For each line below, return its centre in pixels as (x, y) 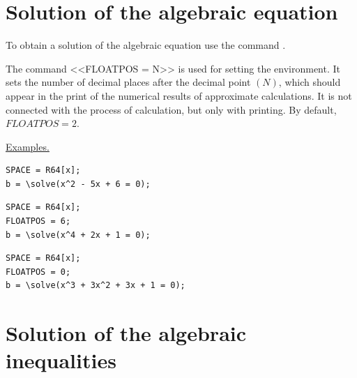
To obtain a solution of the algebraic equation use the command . (146, 45)
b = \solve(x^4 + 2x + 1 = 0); (78, 235)
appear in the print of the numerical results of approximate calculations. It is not (179, 95)
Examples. (28, 146)
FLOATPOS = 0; (38, 272)
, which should (310, 82)
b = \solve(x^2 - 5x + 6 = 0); (78, 184)
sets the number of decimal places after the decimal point (128, 82)
